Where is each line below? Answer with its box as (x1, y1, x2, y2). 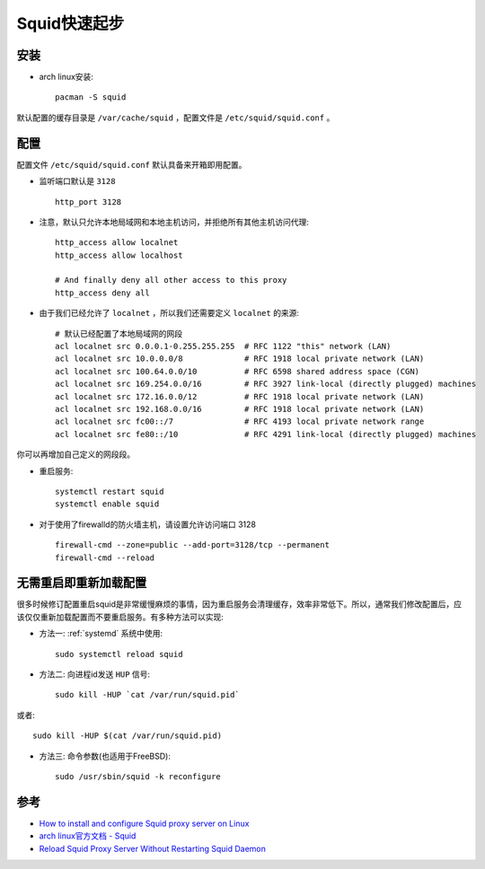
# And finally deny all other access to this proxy (55, 275, 287, 285)
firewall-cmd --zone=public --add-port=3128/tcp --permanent (55, 540, 330, 550)
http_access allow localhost (55, 250, 183, 260)
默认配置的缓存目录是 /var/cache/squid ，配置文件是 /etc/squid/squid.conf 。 (16, 112, 335, 123)
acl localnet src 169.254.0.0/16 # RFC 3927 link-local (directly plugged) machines (55, 379, 477, 390)
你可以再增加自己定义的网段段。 (16, 449, 135, 460)
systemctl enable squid (55, 499, 160, 509)
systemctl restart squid (55, 486, 164, 496)
